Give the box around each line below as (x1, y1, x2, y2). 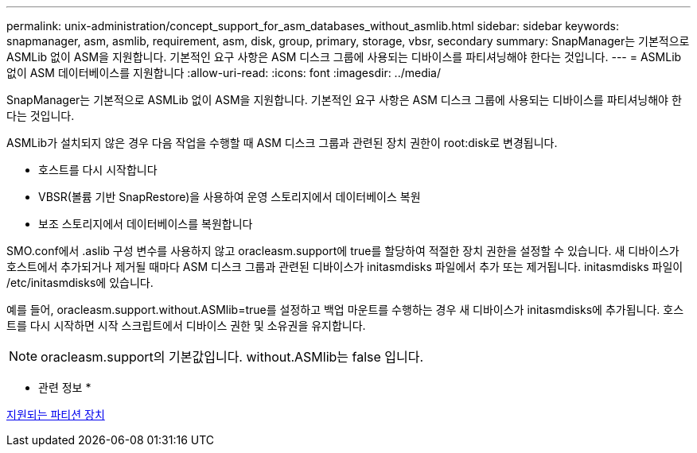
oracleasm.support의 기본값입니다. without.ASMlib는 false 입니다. (41, 349, 424, 365)
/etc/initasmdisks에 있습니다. (6, 276, 154, 289)
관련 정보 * (38, 381, 92, 394)
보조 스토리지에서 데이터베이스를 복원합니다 (38, 217, 253, 230)
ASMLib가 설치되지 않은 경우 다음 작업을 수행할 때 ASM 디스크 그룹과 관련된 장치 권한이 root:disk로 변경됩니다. (6, 136, 558, 149)
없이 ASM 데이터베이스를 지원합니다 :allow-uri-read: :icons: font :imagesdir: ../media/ (6, 66, 442, 79)
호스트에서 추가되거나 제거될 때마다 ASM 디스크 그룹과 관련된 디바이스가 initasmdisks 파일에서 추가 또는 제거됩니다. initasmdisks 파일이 (6, 260, 683, 273)
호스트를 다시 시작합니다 (38, 163, 158, 176)
